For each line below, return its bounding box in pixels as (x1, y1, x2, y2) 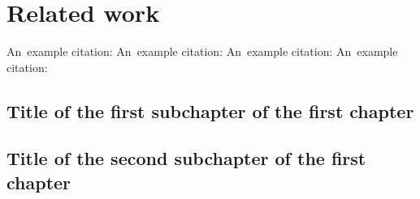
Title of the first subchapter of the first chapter (6, 98, 414, 123)
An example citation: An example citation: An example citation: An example (6, 43, 398, 60)
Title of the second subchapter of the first (6, 146, 366, 171)
